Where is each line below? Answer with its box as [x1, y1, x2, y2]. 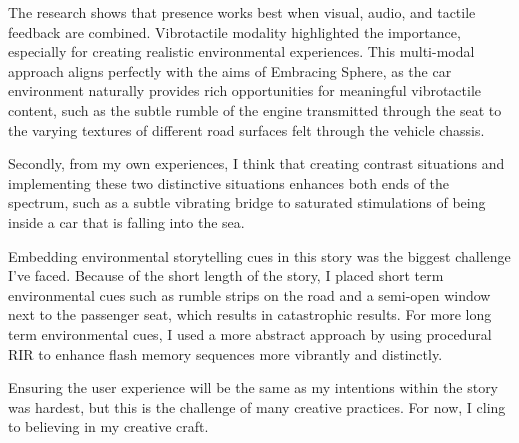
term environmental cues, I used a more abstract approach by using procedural [8, 323, 492, 344]
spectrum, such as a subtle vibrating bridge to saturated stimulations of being [8, 192, 486, 213]
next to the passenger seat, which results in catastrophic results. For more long [8, 304, 492, 325]
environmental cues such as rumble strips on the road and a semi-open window [8, 284, 491, 305]
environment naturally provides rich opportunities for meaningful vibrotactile [8, 80, 482, 101]
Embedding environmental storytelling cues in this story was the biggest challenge [8, 245, 511, 266]
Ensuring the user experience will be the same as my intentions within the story [8, 377, 499, 398]
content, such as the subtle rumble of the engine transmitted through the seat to [8, 99, 502, 120]
